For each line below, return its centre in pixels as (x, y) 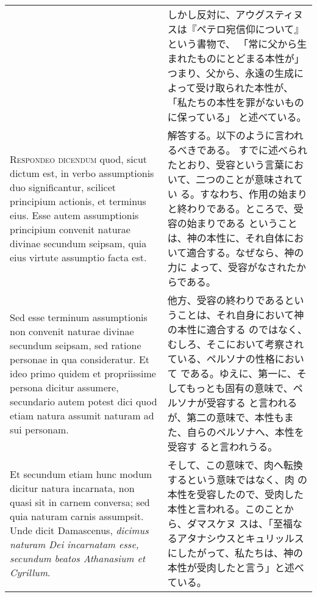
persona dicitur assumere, (64, 387)
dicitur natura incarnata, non (72, 488)
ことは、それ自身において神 (240, 315)
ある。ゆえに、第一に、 (243, 373)
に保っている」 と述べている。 (237, 117)
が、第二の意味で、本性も (226, 417)
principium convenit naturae (70, 229)
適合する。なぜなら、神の (245, 252)
